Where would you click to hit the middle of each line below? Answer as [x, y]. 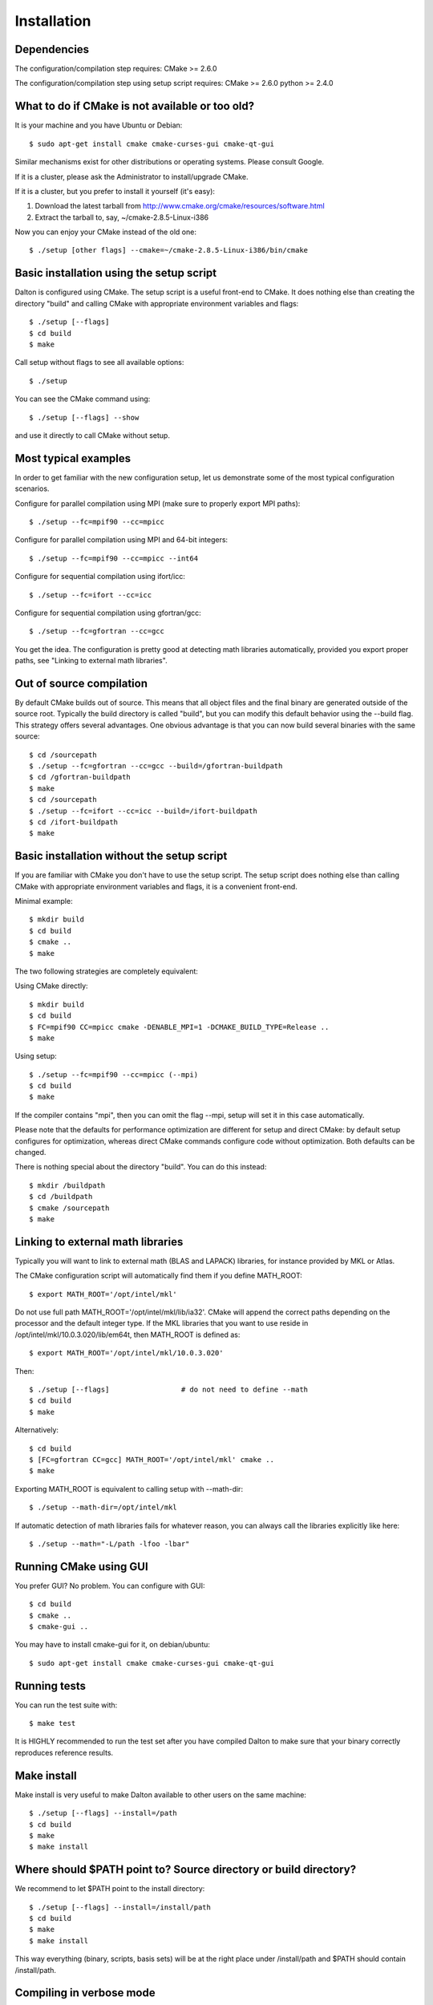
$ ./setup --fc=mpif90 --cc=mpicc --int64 [114, 558]
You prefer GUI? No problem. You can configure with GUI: [110, 1586]
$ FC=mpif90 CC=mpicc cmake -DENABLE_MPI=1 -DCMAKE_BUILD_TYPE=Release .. [179, 1027]
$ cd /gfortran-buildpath [80, 777]
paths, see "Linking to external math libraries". [91, 661]
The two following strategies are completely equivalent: [106, 971]
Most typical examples [73, 458]
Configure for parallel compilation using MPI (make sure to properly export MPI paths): [158, 503]
